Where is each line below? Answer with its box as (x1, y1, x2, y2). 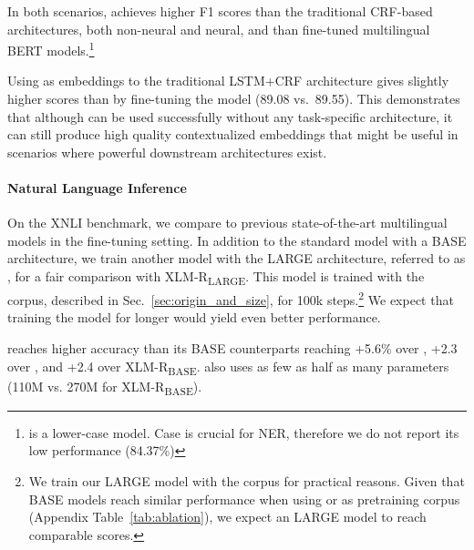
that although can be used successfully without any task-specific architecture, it (7, 107, 453, 126)
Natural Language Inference (7, 178, 187, 197)
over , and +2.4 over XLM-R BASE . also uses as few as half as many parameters (7, 356, 449, 378)
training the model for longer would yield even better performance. (7, 308, 381, 327)
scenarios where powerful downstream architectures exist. (7, 142, 327, 161)
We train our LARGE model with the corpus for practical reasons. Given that (28, 471, 465, 490)
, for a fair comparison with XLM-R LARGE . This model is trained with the (7, 266, 425, 288)
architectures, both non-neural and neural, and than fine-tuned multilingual (7, 19, 430, 38)
